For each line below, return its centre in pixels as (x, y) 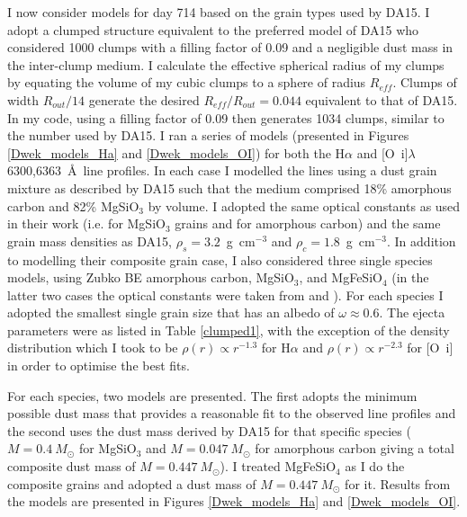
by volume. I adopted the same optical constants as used (304, 205)
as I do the (375, 466)
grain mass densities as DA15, (90, 241)
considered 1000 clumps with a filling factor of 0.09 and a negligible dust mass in (230, 47)
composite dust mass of (72, 466)
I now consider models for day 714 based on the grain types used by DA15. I (219, 12)
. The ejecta (412, 312)
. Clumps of (425, 82)
